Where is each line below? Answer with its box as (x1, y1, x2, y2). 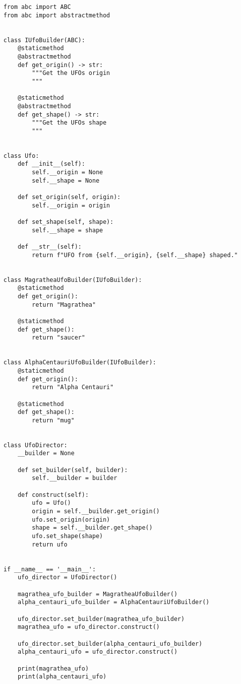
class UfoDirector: (3, 441, 67, 449)
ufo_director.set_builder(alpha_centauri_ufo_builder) (17, 640, 202, 647)
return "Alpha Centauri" (32, 384, 114, 391)
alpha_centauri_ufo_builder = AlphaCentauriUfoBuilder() (17, 599, 210, 606)
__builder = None (17, 450, 75, 457)
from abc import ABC (3, 3, 71, 10)
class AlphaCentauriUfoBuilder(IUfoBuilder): (3, 359, 156, 366)
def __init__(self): (17, 160, 85, 168)
